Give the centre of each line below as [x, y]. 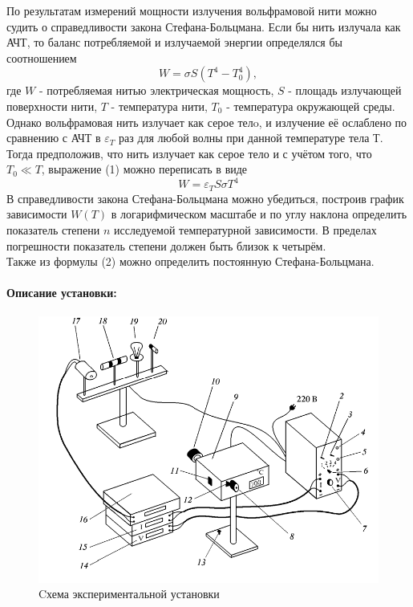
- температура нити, [159, 106]
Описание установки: [62, 293]
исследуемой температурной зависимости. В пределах [245, 230]
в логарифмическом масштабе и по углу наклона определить [259, 214]
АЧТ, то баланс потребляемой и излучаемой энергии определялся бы [174, 42]
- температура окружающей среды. [311, 106]
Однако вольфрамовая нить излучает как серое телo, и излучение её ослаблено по [207, 122]
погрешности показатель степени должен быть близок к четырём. [166, 245]
